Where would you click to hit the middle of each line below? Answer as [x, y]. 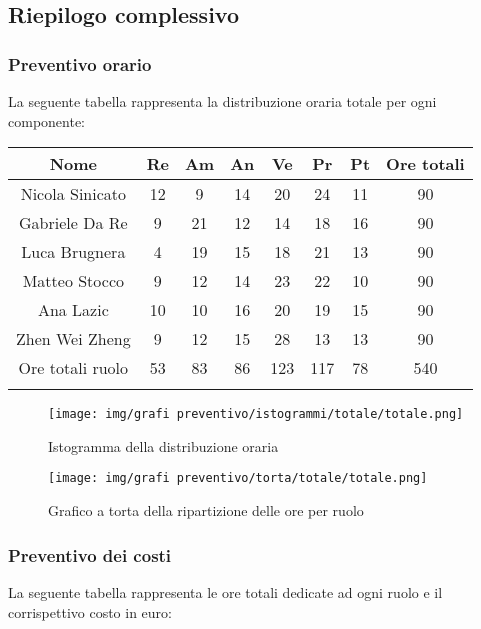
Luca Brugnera [73, 252]
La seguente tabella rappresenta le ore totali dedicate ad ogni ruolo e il [225, 591]
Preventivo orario [80, 63]
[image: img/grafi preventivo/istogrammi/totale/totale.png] [256, 414]
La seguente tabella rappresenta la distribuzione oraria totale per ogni [222, 101]
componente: [46, 120]
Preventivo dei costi [90, 554]
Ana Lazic [73, 310]
